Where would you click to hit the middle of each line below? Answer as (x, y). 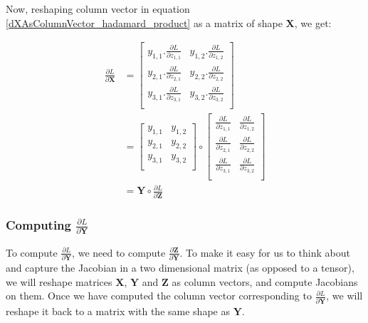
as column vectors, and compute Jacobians (265, 281)
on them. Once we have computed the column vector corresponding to (159, 296)
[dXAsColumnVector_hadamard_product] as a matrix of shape (144, 22)
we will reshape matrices (59, 281)
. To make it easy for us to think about (265, 252)
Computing (38, 224)
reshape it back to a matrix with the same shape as (118, 311)
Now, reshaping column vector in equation (98, 9)
